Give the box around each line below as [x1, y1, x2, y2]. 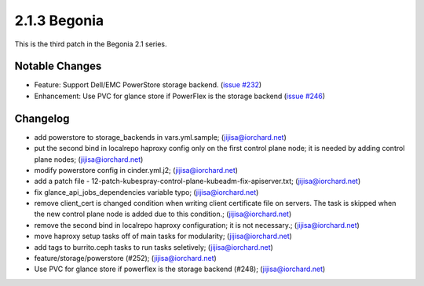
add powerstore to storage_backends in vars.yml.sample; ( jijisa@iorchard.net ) [34, 132, 287, 141]
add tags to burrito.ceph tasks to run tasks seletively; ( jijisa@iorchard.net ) [34, 242, 274, 251]
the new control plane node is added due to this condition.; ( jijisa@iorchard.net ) [34, 209, 292, 219]
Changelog [14, 112, 70, 125]
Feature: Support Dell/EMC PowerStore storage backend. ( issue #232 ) [34, 80, 262, 90]
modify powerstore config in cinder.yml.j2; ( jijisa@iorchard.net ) [34, 165, 239, 174]
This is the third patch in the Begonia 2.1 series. [14, 39, 167, 49]
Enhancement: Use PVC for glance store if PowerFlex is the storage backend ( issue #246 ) [34, 91, 326, 101]
